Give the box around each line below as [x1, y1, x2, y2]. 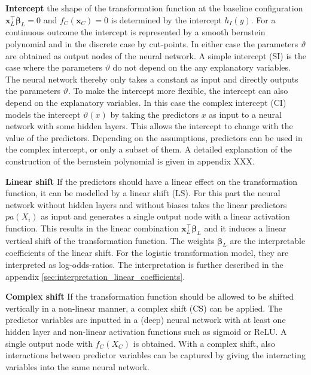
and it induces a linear [204, 221, 286, 234]
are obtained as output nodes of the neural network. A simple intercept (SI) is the [5, 49, 306, 62]
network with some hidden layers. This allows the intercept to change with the [5, 120, 293, 132]
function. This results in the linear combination [5, 221, 179, 234]
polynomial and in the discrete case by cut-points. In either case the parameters [5, 37, 298, 50]
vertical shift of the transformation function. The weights [5, 234, 215, 246]
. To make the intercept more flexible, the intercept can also [68, 84, 288, 97]
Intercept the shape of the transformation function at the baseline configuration [5, 2, 303, 14]
